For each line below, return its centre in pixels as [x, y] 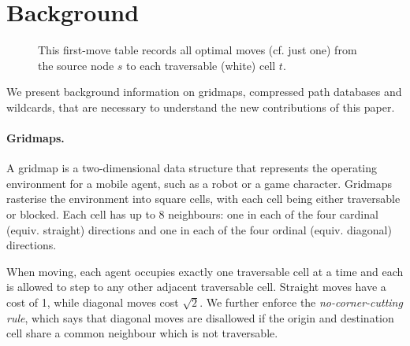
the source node [76, 65]
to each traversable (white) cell [201, 65]
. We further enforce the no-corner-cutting [301, 302]
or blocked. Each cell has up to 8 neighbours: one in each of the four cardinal [192, 214]
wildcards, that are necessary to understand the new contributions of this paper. [201, 107]
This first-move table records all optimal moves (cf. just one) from [198, 50]
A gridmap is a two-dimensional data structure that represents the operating [192, 168]
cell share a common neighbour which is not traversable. [142, 333]
